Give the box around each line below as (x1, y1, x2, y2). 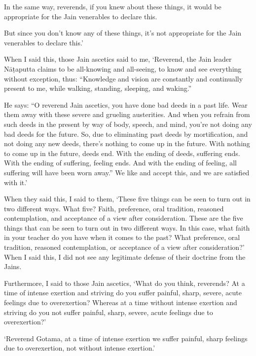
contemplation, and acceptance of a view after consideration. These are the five (4, 213, 243, 223)
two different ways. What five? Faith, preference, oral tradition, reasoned (4, 203, 224, 213)
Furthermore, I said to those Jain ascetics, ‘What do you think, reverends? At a (4, 277, 245, 288)
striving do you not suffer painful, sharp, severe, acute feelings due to (4, 307, 213, 317)
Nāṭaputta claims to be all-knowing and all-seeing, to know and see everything (4, 63, 242, 74)
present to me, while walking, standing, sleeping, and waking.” (4, 83, 192, 93)
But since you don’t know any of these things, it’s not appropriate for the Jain (4, 28, 242, 38)
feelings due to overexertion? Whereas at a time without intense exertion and (4, 297, 237, 308)
